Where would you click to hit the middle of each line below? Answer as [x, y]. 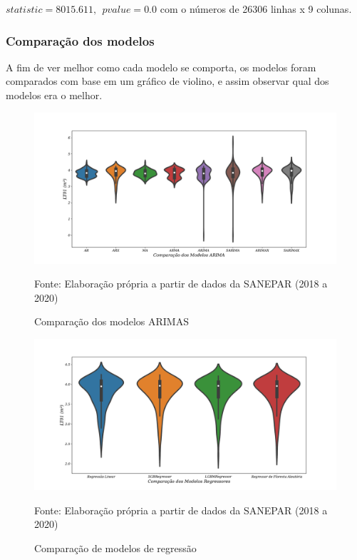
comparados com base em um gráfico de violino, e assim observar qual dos [167, 81]
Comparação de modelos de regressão [115, 548]
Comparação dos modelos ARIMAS [112, 321]
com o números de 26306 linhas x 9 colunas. [256, 9]
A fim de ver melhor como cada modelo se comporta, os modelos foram [161, 67]
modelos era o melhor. [54, 95]
